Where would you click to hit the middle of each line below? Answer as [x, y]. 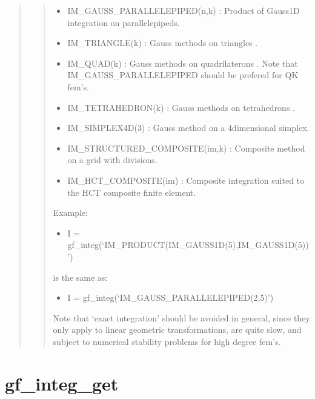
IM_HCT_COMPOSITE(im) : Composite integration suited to [186, 180]
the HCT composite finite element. [132, 192]
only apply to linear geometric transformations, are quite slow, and [177, 330]
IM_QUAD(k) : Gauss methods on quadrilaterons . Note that [183, 63]
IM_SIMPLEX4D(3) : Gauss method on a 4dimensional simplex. [188, 128]
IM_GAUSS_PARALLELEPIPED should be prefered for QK [183, 75]
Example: [70, 213]
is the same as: [80, 277]
